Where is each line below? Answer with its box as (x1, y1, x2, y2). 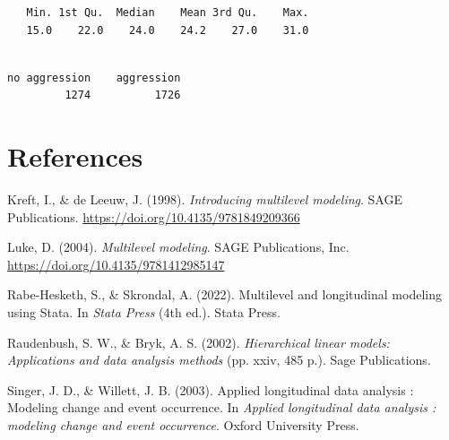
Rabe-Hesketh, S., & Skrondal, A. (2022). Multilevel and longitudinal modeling (7, 285, 442, 304)
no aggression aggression (7, 71, 181, 84)
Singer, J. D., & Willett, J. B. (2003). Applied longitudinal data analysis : (7, 380, 414, 399)
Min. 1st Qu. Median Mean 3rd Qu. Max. (26, 6, 309, 19)
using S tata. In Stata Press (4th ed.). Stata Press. (7, 303, 281, 322)
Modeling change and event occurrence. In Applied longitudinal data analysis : (7, 398, 436, 417)
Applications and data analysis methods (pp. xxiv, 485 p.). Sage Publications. (7, 350, 431, 369)
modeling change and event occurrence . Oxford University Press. (7, 416, 359, 435)
